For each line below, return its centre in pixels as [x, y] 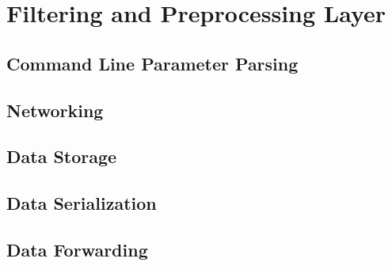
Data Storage [62, 156]
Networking [55, 110]
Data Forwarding [77, 249]
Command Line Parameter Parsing [152, 63]
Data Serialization [82, 203]
